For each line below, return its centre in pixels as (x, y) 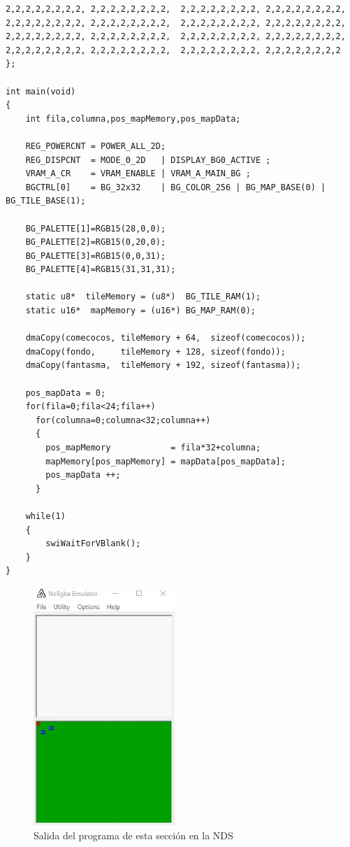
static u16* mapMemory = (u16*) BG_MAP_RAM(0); (140, 311)
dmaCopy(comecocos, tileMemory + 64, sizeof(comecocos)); (166, 338)
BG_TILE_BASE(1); (46, 201)
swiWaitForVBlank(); (93, 544)
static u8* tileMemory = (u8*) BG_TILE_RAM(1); (143, 297)
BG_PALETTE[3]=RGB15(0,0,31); (96, 256)
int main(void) (41, 91)
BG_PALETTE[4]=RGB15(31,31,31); (101, 270)
